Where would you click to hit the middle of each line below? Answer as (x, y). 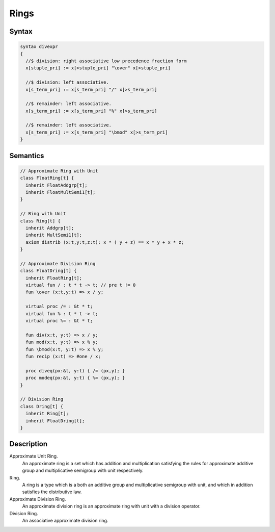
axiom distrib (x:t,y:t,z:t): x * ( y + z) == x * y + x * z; (105, 242)
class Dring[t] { (42, 406)
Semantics (27, 156)
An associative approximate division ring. (65, 520)
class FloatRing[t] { (47, 178)
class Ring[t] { (40, 221)
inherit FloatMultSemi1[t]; (61, 192)
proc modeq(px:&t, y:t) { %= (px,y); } (75, 378)
